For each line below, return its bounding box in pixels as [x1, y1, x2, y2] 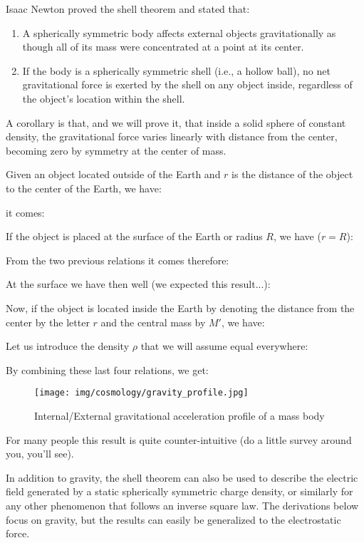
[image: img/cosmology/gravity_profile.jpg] [34, 388, 249, 398]
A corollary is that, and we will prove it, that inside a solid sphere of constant [6, 115, 346, 130]
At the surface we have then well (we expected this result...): [6, 276, 271, 291]
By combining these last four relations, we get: [6, 362, 209, 377]
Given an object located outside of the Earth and [6, 167, 221, 182]
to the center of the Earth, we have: [6, 180, 162, 195]
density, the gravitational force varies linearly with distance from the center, [6, 129, 338, 144]
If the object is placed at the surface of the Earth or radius [6, 229, 263, 244]
